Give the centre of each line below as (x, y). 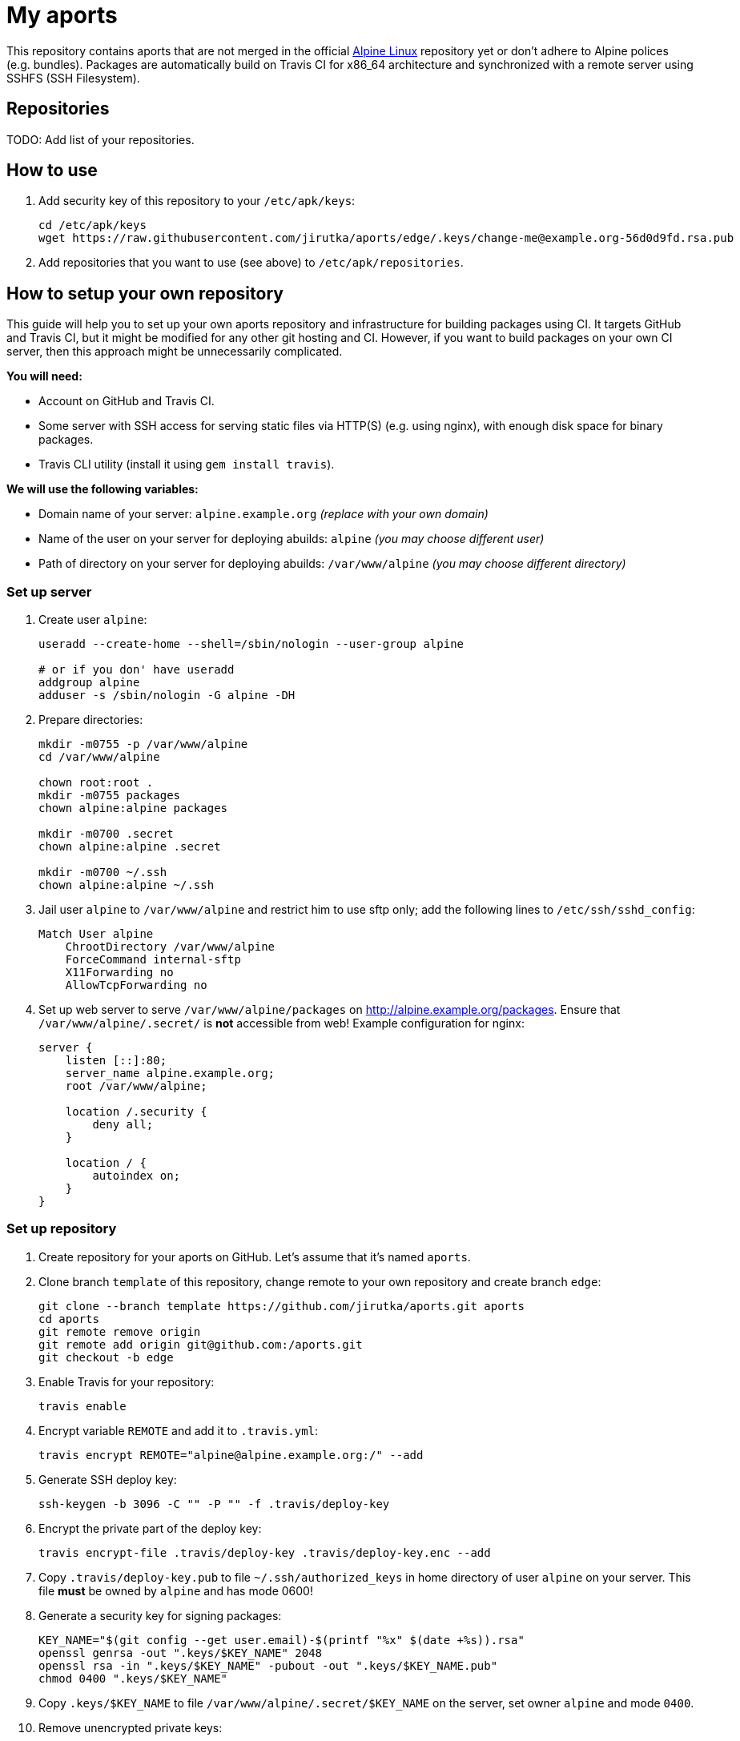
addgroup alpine (89, 683)
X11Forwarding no (119, 973)
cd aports (69, 1319)
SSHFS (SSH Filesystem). (73, 78)
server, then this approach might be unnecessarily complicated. (175, 352)
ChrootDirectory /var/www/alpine (170, 947)
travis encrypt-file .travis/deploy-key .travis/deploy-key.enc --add (265, 1552)
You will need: (44, 376)
